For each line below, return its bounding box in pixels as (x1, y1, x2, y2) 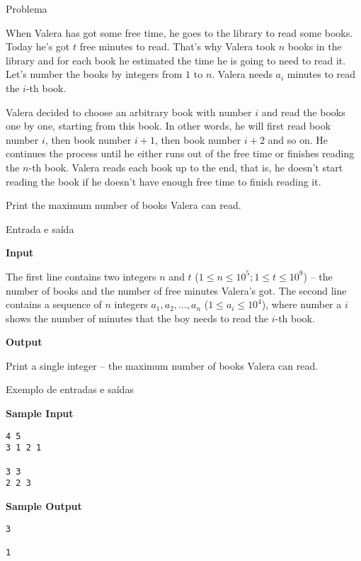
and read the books (261, 104, 345, 119)
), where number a (261, 297, 342, 312)
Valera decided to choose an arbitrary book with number (6, 104, 252, 119)
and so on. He (268, 132, 328, 147)
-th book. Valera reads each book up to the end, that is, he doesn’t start (28, 159, 343, 174)
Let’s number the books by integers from (6, 67, 183, 81)
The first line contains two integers (6, 268, 156, 283)
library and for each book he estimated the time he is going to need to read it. (6, 52, 346, 67)
